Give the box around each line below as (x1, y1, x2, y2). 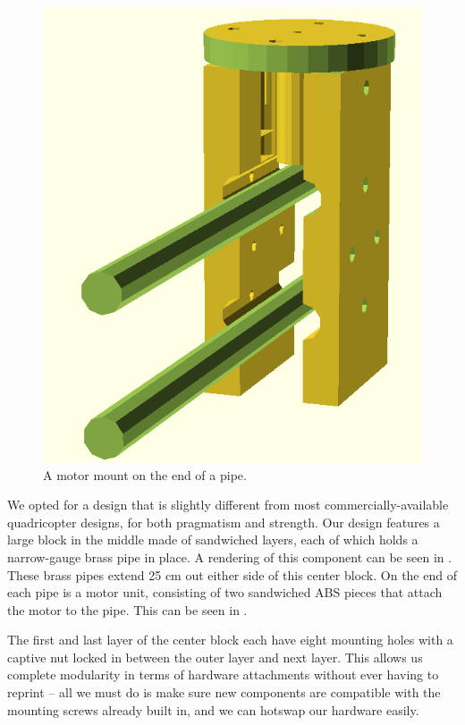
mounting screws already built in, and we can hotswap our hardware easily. (7, 700, 419, 719)
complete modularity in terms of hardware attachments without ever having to (7, 665, 439, 684)
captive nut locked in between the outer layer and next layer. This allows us (7, 647, 423, 666)
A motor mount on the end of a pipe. (43, 465, 247, 484)
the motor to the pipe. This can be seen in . (7, 600, 248, 619)
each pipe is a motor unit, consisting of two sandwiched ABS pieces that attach (7, 583, 443, 602)
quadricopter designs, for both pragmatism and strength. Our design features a (7, 512, 440, 531)
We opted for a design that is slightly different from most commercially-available (7, 495, 449, 514)
